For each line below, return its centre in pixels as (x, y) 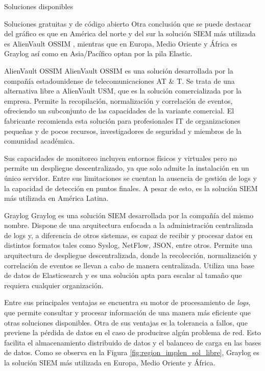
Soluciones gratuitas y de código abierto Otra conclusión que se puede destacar (128, 23)
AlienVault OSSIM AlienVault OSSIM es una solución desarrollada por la (119, 70)
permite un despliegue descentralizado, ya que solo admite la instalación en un (127, 168)
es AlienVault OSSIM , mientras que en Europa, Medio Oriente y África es (121, 43)
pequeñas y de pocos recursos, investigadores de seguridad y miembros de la (123, 131)
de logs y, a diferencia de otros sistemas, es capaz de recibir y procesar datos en (128, 235)
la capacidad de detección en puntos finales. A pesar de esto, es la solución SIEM (131, 188)
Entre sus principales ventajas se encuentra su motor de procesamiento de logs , (127, 302)
